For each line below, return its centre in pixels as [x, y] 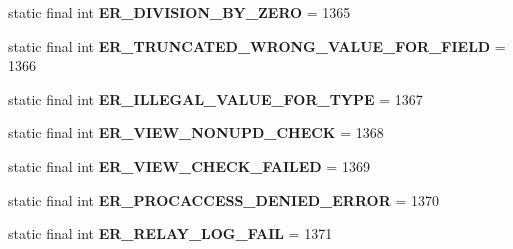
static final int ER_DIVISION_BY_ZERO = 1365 [179, 12]
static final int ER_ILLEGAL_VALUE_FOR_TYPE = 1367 [215, 98]
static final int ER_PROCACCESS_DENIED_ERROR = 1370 [223, 199]
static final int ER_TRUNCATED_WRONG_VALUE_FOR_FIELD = [257, 45]
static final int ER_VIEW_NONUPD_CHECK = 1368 [196, 132]
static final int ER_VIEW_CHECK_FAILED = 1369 [189, 165]
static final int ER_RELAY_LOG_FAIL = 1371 [170, 233]
